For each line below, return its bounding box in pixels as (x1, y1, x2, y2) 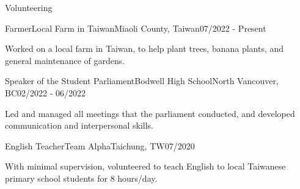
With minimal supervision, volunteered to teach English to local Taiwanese (5, 160, 286, 173)
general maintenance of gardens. (5, 54, 125, 66)
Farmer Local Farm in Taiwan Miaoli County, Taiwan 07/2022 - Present (5, 21, 266, 34)
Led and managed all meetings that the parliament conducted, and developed (5, 107, 295, 119)
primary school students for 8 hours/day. (5, 171, 158, 184)
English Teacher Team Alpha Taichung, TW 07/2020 (5, 139, 195, 152)
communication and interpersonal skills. (5, 119, 153, 132)
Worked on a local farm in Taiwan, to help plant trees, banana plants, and (5, 42, 284, 55)
